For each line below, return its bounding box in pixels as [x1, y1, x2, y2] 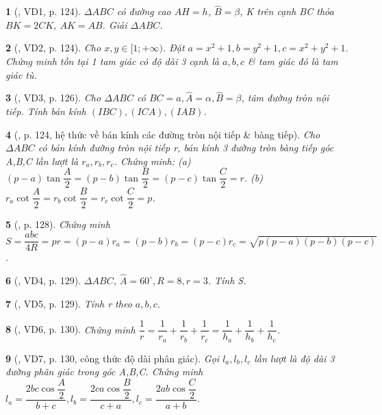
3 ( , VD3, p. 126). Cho [5, 90, 101, 105]
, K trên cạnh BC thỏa [240, 4, 334, 18]
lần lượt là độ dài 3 [254, 351, 335, 365]
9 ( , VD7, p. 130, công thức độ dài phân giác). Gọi [5, 351, 220, 365]
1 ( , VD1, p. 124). [5, 4, 81, 18]
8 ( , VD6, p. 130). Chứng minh [5, 322, 136, 336]
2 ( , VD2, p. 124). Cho [5, 40, 101, 55]
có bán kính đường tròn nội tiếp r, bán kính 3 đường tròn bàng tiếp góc [38, 140, 334, 155]
